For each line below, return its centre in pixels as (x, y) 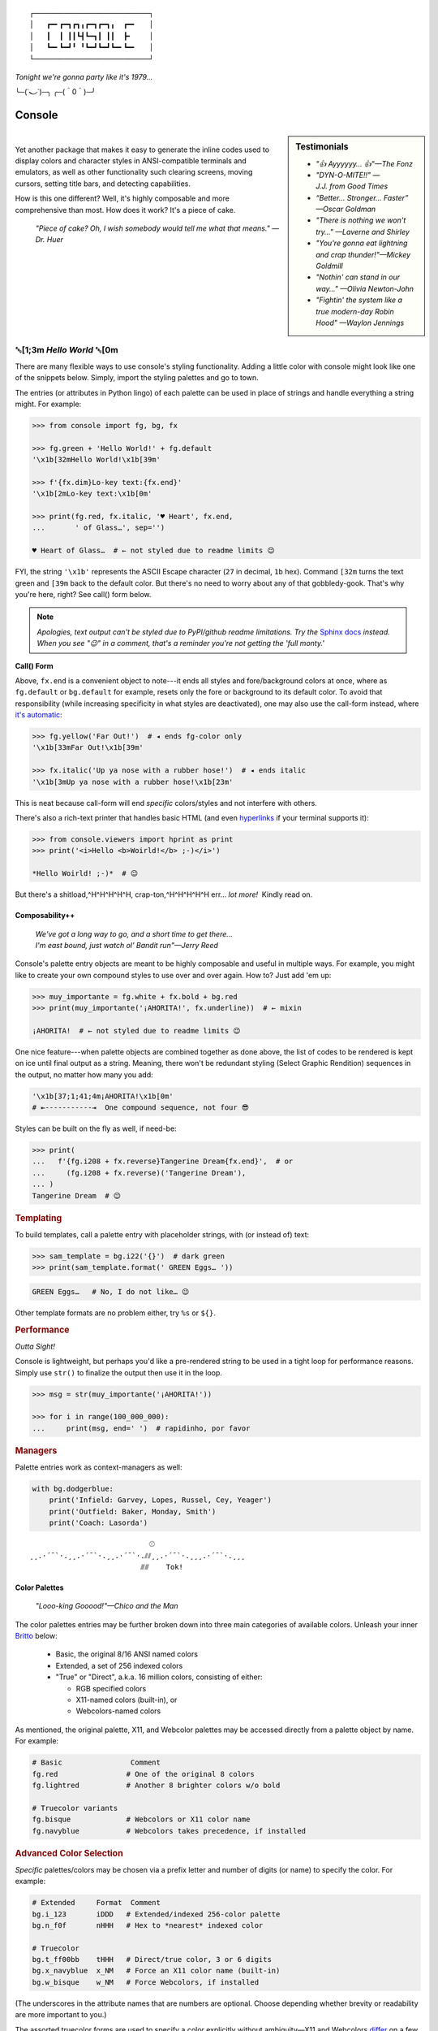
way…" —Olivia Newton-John (365, 288)
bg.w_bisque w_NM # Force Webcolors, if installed (146, 1982)
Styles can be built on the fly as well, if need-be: (96, 1128)
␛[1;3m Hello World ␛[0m (67, 350)
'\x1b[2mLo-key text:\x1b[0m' (92, 494)
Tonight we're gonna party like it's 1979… (84, 76)
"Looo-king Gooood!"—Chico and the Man (107, 1606)
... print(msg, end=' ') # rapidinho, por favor (141, 1428)
